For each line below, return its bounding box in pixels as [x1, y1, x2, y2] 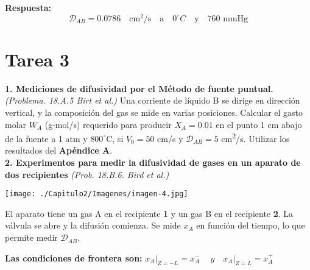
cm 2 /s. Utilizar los [221, 130, 290, 144]
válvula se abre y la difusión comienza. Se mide [5, 219, 181, 232]
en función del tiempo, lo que [196, 219, 305, 232]
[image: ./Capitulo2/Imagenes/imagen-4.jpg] [5, 190, 188, 199]
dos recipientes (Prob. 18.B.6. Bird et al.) [5, 168, 169, 180]
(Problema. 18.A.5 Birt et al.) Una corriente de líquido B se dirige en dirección [5, 94, 300, 107]
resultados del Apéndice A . [5, 144, 113, 157]
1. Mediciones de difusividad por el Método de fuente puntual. [5, 82, 273, 94]
